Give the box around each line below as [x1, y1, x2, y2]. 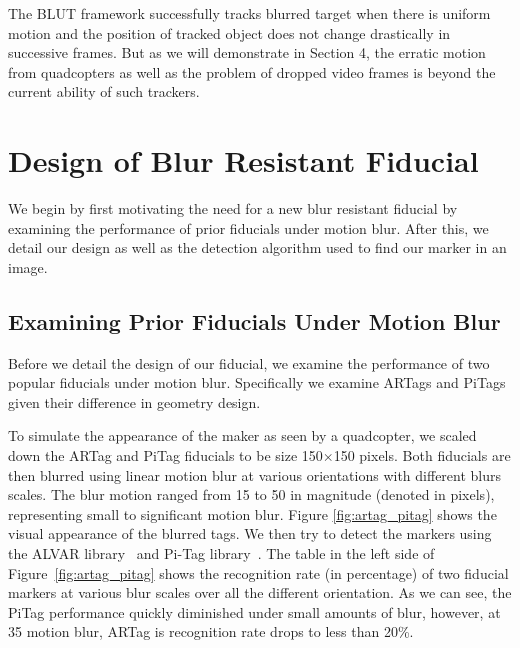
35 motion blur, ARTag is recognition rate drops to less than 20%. [8, 621, 414, 642]
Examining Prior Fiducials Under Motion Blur [8, 305, 501, 336]
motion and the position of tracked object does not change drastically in [8, 22, 451, 43]
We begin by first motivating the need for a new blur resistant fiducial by [8, 198, 458, 219]
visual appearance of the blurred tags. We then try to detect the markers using [8, 523, 492, 544]
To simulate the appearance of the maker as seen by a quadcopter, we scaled [8, 425, 477, 446]
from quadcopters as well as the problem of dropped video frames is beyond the [8, 61, 496, 82]
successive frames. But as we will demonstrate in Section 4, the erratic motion [8, 42, 486, 63]
